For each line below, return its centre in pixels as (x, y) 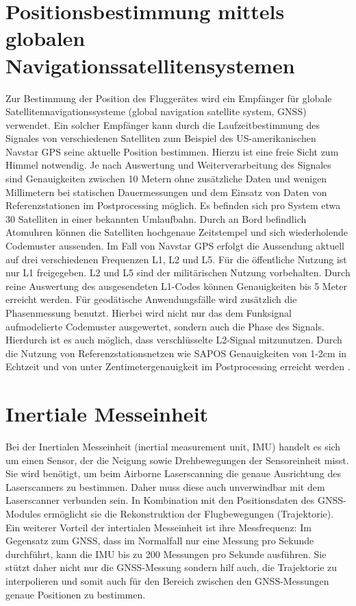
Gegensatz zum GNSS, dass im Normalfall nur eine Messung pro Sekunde (160, 541)
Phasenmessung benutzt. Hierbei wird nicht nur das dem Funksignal (149, 313)
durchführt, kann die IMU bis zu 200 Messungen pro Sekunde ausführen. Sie (166, 554)
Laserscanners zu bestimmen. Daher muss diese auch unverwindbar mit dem (165, 486)
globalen (46, 38)
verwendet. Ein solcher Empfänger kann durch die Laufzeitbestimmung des (163, 124)
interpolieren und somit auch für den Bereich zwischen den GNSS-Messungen (167, 581)
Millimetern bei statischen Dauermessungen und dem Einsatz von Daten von (166, 192)
